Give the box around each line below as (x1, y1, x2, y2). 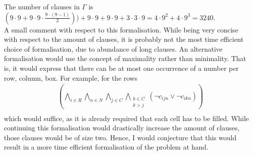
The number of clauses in (4, 1, 80, 11)
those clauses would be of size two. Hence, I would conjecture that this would (4, 132, 237, 142)
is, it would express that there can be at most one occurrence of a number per (4, 62, 239, 73)
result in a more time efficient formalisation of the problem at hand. (4, 142, 209, 152)
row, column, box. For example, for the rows (4, 72, 138, 83)
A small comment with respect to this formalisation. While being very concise (4, 24, 238, 34)
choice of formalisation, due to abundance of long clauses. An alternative (4, 43, 223, 54)
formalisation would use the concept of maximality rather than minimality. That (4, 53, 247, 63)
